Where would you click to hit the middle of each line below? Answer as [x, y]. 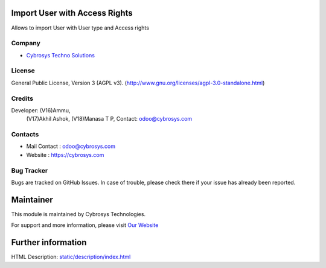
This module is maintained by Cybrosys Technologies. [78, 214]
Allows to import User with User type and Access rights [80, 28]
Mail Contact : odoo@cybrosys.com [71, 146]
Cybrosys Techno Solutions [60, 55]
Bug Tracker [30, 170]
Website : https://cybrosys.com [65, 155]
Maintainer [32, 199]
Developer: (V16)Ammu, [41, 110]
